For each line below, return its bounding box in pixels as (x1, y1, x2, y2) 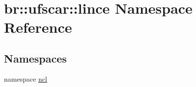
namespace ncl (4, 73, 47, 84)
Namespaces (4, 50, 67, 65)
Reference (4, 17, 72, 37)
